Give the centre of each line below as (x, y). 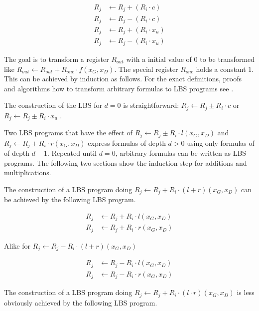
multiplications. (28, 172)
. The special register (146, 69)
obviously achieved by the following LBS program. (81, 302)
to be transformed (227, 59)
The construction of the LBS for (53, 105)
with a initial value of (159, 59)
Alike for (17, 245)
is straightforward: (151, 105)
